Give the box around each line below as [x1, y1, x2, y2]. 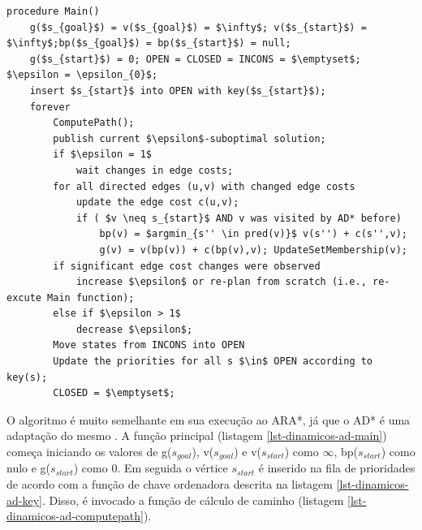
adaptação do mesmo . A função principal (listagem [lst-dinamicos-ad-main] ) [6, 427, 387, 444]
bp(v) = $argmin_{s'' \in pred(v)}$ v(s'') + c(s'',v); [99, 228, 407, 240]
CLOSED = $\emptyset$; [53, 387, 175, 399]
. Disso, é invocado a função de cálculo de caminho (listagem [41, 491, 344, 508]
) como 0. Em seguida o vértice [73, 459, 228, 476]
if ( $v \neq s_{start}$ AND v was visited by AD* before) [75, 212, 402, 224]
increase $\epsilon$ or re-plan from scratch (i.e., [75, 276, 367, 288]
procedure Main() [6, 6, 100, 17]
